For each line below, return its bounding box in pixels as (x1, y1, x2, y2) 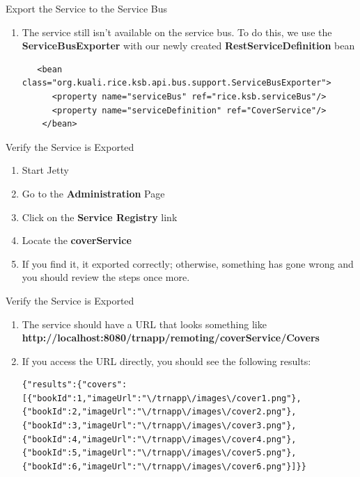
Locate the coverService (22, 233, 132, 248)
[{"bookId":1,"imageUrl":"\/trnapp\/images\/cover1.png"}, (22, 393, 302, 403)
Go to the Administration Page (22, 186, 165, 200)
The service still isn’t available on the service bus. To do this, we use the (22, 24, 332, 39)
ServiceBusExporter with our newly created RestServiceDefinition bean (22, 38, 355, 53)
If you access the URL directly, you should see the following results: (22, 353, 311, 368)
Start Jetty (22, 163, 69, 177)
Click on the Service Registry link (22, 209, 178, 224)
